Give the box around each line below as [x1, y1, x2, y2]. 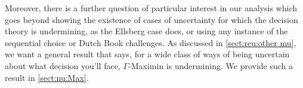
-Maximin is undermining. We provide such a [128, 59, 293, 71]
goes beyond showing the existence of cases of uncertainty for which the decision [5, 13, 298, 25]
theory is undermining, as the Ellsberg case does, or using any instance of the [5, 25, 288, 37]
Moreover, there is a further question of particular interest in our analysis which [5, 2, 297, 14]
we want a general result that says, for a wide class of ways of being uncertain [5, 48, 290, 60]
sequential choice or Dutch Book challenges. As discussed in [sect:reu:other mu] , [5, 36, 296, 48]
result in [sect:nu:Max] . [5, 71, 89, 83]
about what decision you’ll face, [5, 59, 120, 71]
